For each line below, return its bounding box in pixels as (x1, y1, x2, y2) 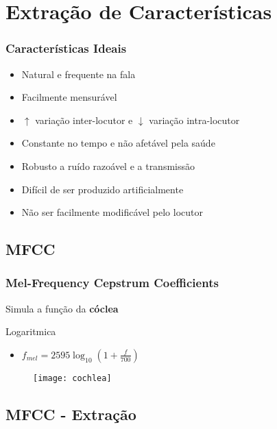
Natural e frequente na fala (21, 66, 136, 81)
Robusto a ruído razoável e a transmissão (21, 158, 195, 173)
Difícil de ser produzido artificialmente (21, 182, 184, 196)
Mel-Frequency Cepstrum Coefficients (5, 274, 219, 291)
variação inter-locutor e (35, 112, 133, 127)
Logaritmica (5, 324, 56, 339)
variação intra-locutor (149, 112, 240, 127)
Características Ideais (5, 40, 127, 57)
